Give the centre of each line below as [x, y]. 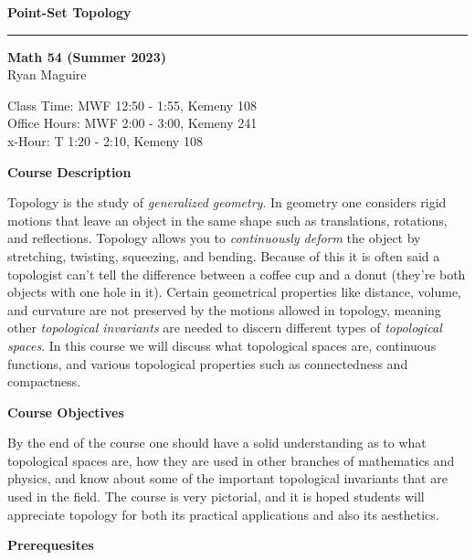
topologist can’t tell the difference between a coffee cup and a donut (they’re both [237, 274]
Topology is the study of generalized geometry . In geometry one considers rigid [227, 202]
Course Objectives [66, 412]
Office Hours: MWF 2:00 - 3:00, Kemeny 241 [132, 123]
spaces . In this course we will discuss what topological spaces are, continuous [222, 345]
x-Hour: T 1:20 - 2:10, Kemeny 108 [105, 140]
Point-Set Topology [69, 12]
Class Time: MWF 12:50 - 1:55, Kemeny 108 [132, 105]
